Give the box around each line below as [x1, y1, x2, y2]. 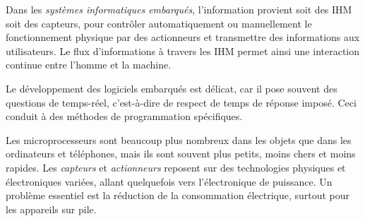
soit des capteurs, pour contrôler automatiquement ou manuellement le [6, 16, 312, 30]
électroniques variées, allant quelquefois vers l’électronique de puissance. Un [6, 174, 333, 189]
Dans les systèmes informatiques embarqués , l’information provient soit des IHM [6, 2, 352, 16]
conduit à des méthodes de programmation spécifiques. [6, 109, 243, 124]
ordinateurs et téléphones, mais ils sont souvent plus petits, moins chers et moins [6, 146, 356, 161]
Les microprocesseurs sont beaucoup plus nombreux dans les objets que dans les [6, 132, 352, 147]
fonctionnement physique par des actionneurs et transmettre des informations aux [6, 30, 360, 44]
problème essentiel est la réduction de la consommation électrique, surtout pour [6, 188, 350, 203]
